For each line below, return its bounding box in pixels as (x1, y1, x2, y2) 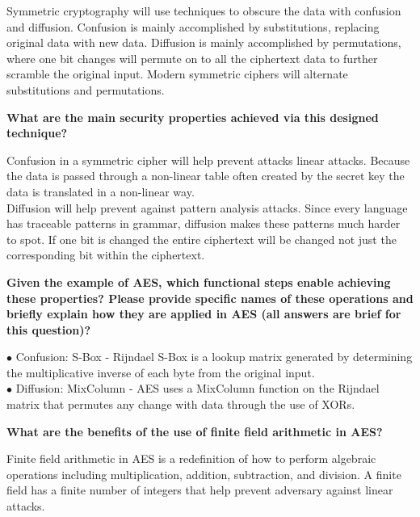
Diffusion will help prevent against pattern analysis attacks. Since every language (6, 199, 408, 216)
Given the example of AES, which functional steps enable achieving (6, 273, 391, 290)
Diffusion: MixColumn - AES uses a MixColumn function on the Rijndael (15, 380, 380, 397)
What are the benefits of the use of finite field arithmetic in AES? (6, 422, 383, 439)
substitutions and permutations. (6, 81, 165, 98)
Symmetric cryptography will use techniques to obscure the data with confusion (6, 2, 401, 19)
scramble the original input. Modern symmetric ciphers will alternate (6, 65, 348, 82)
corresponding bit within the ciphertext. (6, 246, 205, 263)
